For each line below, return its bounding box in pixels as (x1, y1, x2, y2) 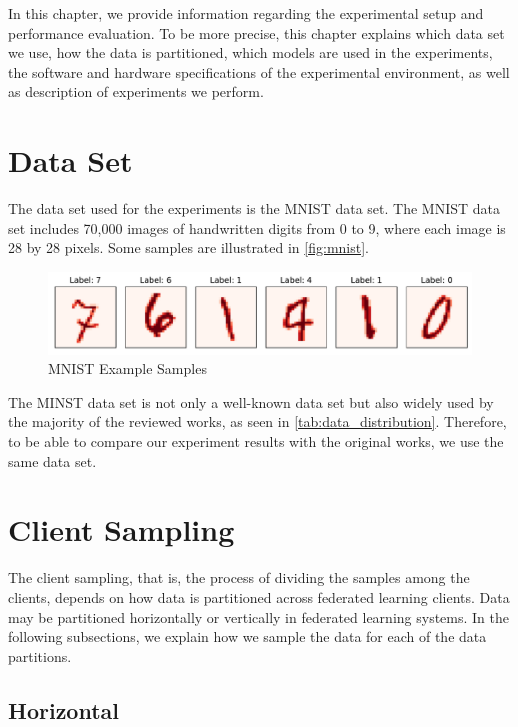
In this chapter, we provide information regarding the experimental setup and (8, 3, 484, 23)
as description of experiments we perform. (8, 81, 264, 102)
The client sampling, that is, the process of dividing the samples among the (8, 567, 470, 588)
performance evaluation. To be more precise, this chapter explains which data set (8, 22, 505, 43)
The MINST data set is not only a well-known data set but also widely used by (8, 391, 494, 412)
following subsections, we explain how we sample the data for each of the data (8, 626, 487, 647)
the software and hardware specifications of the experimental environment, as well (8, 61, 510, 82)
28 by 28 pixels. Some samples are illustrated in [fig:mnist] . (8, 237, 369, 258)
